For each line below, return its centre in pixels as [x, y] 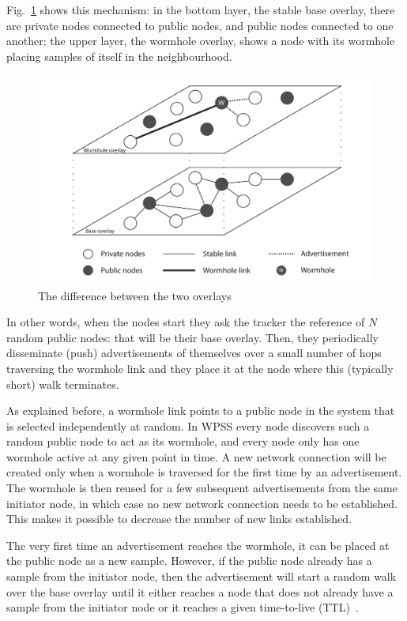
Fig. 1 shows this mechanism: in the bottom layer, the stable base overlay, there [201, 9]
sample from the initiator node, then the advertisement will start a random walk [202, 576]
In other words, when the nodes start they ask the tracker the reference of [186, 322]
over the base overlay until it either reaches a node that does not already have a [200, 591]
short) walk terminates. [63, 384]
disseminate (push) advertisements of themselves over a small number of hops [194, 353]
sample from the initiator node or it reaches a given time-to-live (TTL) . [183, 607]
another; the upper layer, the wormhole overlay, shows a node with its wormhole [201, 41]
